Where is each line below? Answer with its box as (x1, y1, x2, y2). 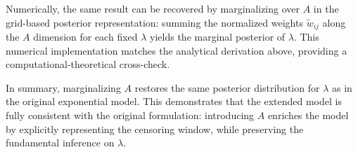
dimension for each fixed (33, 29, 138, 44)
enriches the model (267, 108, 349, 123)
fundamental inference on (6, 135, 115, 150)
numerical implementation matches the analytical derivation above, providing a (6, 43, 347, 57)
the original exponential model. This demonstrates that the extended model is (6, 94, 342, 109)
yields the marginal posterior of (150, 29, 286, 44)
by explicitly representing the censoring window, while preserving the (6, 121, 304, 136)
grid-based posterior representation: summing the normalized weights (6, 15, 303, 29)
